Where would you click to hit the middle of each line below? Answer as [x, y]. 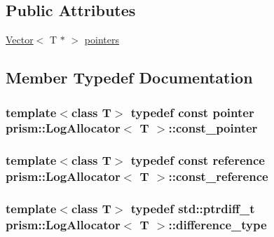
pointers [102, 40]
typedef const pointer [192, 112]
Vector [20, 40]
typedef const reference [198, 160]
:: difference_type [218, 224]
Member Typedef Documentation [129, 77]
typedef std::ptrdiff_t [193, 209]
